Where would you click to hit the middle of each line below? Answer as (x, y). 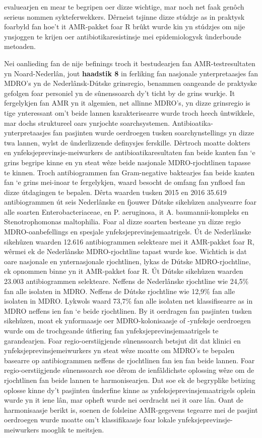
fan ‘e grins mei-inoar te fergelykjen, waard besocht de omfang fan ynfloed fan (125, 182)
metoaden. (20, 46)
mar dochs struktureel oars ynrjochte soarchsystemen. (87, 123)
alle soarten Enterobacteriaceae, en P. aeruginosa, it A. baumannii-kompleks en (126, 211)
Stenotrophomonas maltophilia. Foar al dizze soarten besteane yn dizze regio (122, 222)
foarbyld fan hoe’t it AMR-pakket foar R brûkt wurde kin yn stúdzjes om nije (125, 27)
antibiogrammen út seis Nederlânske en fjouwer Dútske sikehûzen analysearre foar (130, 202)
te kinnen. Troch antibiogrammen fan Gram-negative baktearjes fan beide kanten (129, 172)
